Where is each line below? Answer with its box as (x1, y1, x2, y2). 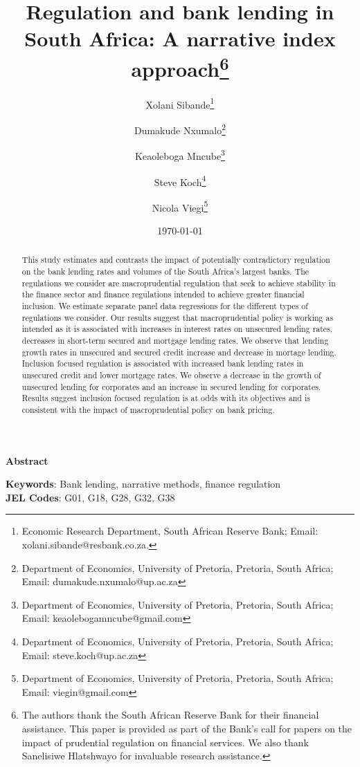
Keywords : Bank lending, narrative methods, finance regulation (6, 477, 281, 491)
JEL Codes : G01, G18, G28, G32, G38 (6, 490, 175, 504)
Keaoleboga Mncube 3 (135, 147, 225, 163)
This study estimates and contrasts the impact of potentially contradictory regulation (21, 254, 330, 266)
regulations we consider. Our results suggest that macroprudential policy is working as (21, 311, 334, 323)
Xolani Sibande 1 (145, 95, 215, 111)
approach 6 (131, 51, 229, 82)
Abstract (6, 453, 48, 468)
